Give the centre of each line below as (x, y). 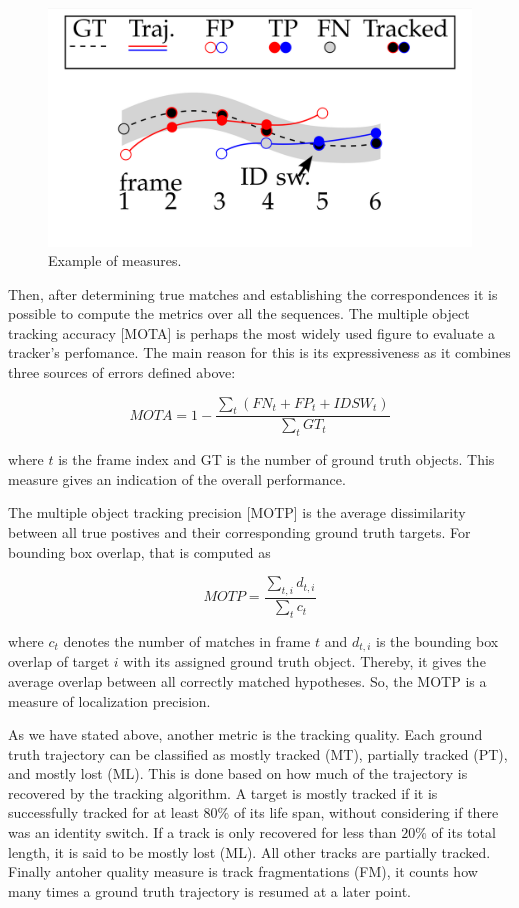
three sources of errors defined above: (122, 372)
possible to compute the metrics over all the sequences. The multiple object (239, 313)
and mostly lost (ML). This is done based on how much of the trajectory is (238, 773)
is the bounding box (437, 640)
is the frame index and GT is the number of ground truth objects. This (276, 459)
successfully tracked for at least (103, 812)
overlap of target (59, 661)
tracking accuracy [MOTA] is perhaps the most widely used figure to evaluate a (251, 332)
